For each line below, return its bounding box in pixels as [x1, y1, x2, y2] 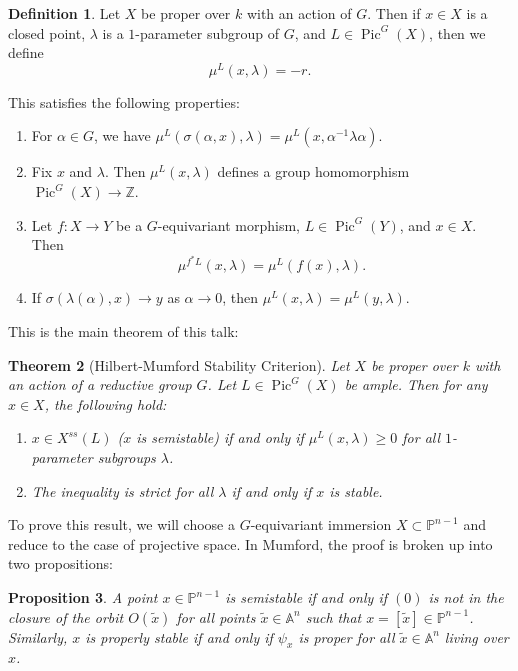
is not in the [428, 587, 504, 607]
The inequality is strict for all [31, 480, 214, 501]
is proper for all [298, 626, 395, 647]
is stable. [329, 480, 383, 501]
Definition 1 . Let [8, 3, 121, 23]
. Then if [367, 3, 421, 23]
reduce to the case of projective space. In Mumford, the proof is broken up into [8, 533, 493, 554]
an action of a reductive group [8, 374, 192, 395]
